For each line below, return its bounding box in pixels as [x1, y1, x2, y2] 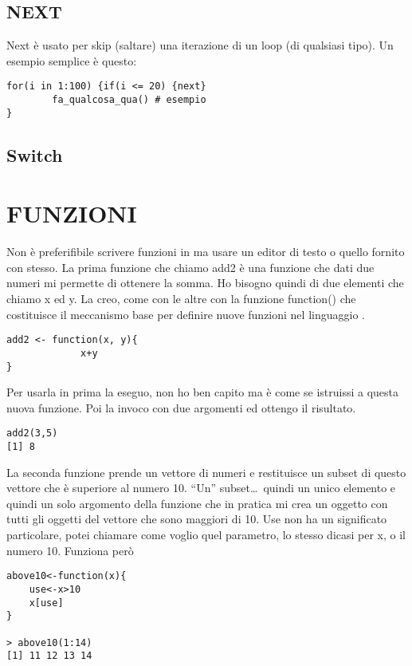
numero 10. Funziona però [6, 542, 134, 558]
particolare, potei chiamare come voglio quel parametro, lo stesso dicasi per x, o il [6, 526, 406, 543]
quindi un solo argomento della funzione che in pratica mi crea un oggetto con [6, 495, 388, 511]
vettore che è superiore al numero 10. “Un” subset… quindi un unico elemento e [6, 479, 396, 496]
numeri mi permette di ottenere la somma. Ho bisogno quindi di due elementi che [6, 274, 404, 291]
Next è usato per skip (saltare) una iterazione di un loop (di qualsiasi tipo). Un [6, 37, 394, 53]
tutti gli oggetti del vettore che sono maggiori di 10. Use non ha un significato [6, 510, 387, 527]
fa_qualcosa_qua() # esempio [52, 94, 206, 106]
